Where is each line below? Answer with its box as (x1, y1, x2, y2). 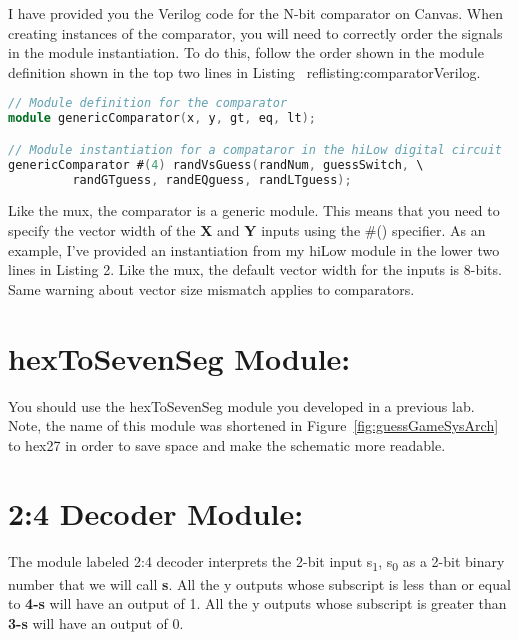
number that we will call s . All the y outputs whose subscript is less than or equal (8, 573, 511, 594)
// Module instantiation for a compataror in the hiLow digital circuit (8, 142, 502, 157)
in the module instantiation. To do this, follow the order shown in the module (8, 42, 484, 63)
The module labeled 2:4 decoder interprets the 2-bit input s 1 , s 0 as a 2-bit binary (8, 551, 505, 575)
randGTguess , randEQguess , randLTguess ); (72, 172, 352, 187)
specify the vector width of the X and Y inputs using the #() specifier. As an (8, 220, 486, 240)
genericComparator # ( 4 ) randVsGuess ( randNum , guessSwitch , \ (8, 157, 424, 172)
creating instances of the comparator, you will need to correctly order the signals (8, 22, 503, 43)
